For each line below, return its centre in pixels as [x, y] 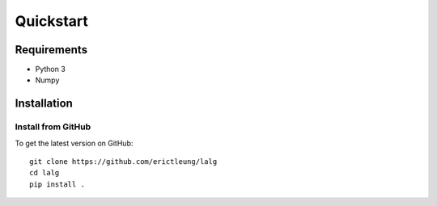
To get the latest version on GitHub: [74, 143]
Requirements [51, 50]
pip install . [57, 184]
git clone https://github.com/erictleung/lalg [123, 162]
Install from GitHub [53, 127]
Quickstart [52, 21]
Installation [44, 104]
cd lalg [45, 173]
